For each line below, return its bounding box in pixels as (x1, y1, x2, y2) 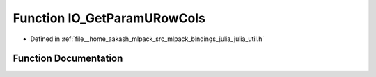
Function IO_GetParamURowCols (13, 10, 205, 26)
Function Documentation (13, 53, 123, 65)
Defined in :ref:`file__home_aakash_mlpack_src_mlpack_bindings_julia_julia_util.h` (30, 35, 265, 43)
